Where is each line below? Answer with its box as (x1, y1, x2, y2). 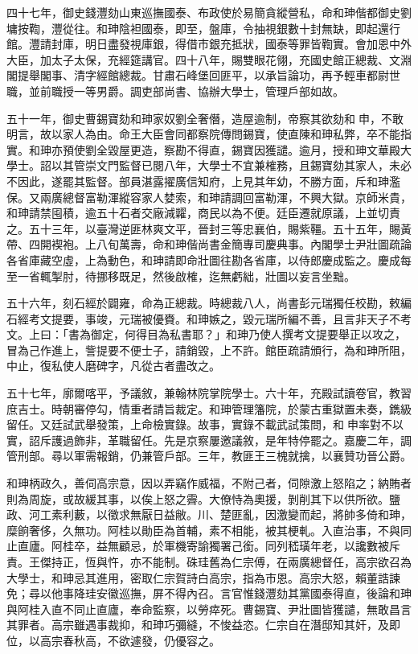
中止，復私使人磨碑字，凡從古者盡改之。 (6, 357, 220, 374)
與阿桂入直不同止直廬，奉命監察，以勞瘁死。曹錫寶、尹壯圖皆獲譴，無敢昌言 (6, 600, 412, 617)
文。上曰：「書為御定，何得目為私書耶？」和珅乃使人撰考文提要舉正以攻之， (6, 326, 406, 343)
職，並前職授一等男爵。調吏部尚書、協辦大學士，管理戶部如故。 (6, 82, 344, 99)
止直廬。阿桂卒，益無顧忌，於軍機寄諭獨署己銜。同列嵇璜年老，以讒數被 (6, 537, 389, 554)
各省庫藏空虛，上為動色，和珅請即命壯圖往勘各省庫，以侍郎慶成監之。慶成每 (6, 251, 412, 268)
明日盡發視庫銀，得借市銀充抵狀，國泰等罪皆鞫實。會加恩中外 (84, 35, 412, 52)
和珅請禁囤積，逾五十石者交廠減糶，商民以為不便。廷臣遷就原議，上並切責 (6, 204, 400, 221)
